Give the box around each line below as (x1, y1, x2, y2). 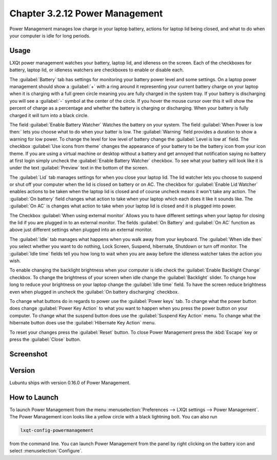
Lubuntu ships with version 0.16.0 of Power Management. (9, 379, 131, 386)
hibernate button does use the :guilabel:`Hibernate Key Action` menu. (9, 320, 156, 326)
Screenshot (9, 350, 48, 358)
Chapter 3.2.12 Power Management (9, 8, 163, 19)
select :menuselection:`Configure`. (9, 448, 83, 454)
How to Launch (9, 393, 59, 401)
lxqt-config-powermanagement (20, 428, 94, 433)
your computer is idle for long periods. (9, 32, 91, 39)
